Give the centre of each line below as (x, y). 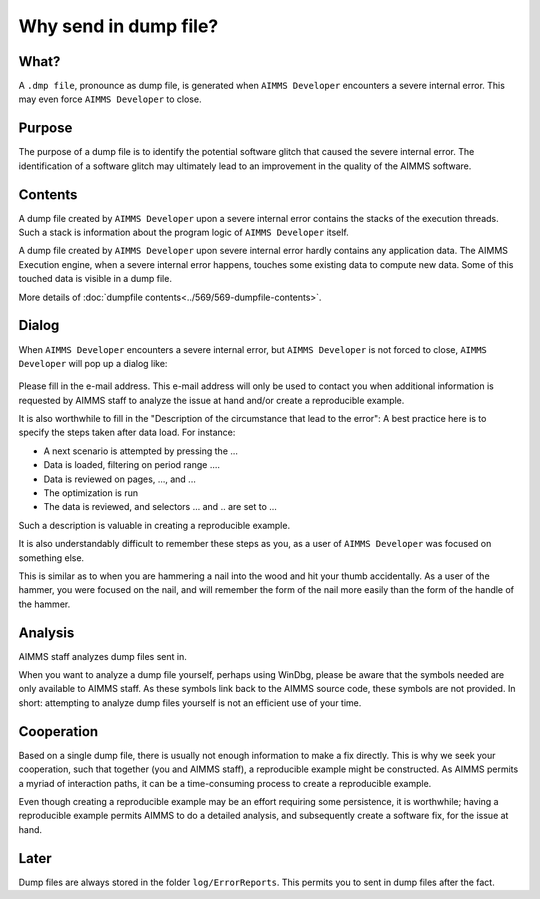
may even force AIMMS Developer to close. (110, 99)
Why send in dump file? (118, 26)
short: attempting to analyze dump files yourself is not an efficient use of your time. (190, 702)
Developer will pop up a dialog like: (93, 363)
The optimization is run (91, 493)
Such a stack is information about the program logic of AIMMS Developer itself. (183, 232)
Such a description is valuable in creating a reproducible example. (154, 525)
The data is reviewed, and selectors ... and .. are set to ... (160, 507)
